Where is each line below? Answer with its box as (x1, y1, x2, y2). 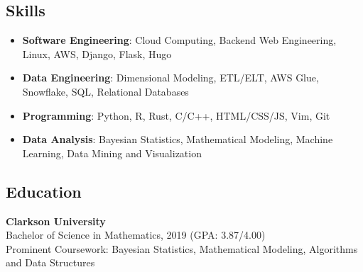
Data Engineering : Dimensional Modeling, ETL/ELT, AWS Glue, (22, 70, 319, 85)
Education (6, 180, 82, 202)
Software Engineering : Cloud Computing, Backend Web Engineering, (22, 33, 337, 47)
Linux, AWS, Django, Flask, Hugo (22, 46, 172, 61)
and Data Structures (6, 255, 95, 270)
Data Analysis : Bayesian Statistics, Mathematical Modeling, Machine (22, 132, 333, 147)
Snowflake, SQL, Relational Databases (22, 84, 189, 98)
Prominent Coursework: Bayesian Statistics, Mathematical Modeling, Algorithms (6, 241, 358, 256)
